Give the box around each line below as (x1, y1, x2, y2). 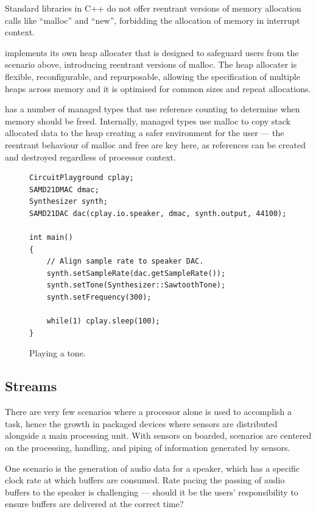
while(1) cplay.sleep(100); (46, 317, 160, 326)
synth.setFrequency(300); (46, 293, 152, 302)
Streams (5, 377, 57, 395)
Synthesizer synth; (29, 197, 108, 206)
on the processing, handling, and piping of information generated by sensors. (5, 441, 290, 454)
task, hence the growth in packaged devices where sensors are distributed (5, 417, 278, 430)
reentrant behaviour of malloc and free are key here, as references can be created (5, 138, 306, 151)
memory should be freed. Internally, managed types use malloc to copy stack (5, 114, 291, 127)
